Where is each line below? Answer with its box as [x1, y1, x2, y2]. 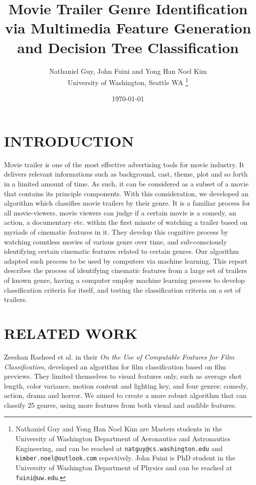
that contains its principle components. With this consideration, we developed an [4, 188, 249, 198]
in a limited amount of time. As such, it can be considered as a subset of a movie [4, 179, 249, 189]
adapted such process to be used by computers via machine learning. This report [4, 255, 248, 266]
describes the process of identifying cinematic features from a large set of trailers [4, 265, 247, 275]
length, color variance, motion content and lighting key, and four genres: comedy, [4, 380, 248, 391]
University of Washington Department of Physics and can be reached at [15, 462, 232, 472]
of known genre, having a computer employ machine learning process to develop [4, 275, 245, 285]
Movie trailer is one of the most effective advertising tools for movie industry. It [4, 159, 245, 169]
